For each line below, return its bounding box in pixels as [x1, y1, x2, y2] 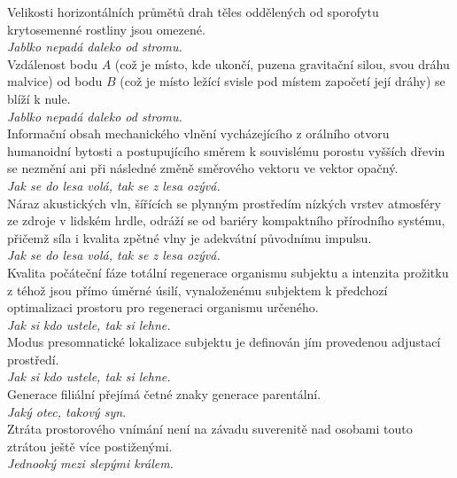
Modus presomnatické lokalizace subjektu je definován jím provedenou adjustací [7, 333, 441, 351]
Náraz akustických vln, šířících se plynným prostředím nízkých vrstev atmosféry [7, 193, 441, 212]
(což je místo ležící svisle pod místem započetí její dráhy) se [120, 72, 445, 90]
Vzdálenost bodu [7, 54, 97, 73]
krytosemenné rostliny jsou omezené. [7, 20, 205, 38]
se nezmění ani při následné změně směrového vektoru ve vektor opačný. [7, 159, 399, 177]
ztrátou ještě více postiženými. [7, 436, 173, 455]
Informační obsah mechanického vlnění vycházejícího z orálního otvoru [7, 124, 390, 143]
